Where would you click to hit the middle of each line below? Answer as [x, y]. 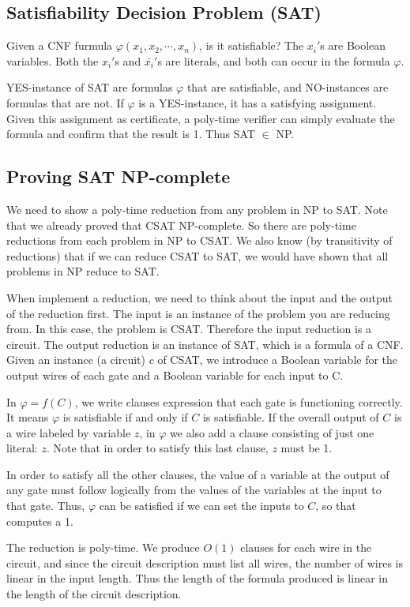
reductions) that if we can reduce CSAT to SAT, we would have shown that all [197, 255]
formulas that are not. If [65, 102]
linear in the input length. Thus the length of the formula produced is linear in [197, 578]
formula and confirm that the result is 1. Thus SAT [131, 134]
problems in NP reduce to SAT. [83, 271]
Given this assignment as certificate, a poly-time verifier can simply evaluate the [201, 118]
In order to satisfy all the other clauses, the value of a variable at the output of [198, 474]
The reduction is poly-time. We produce [103, 547]
